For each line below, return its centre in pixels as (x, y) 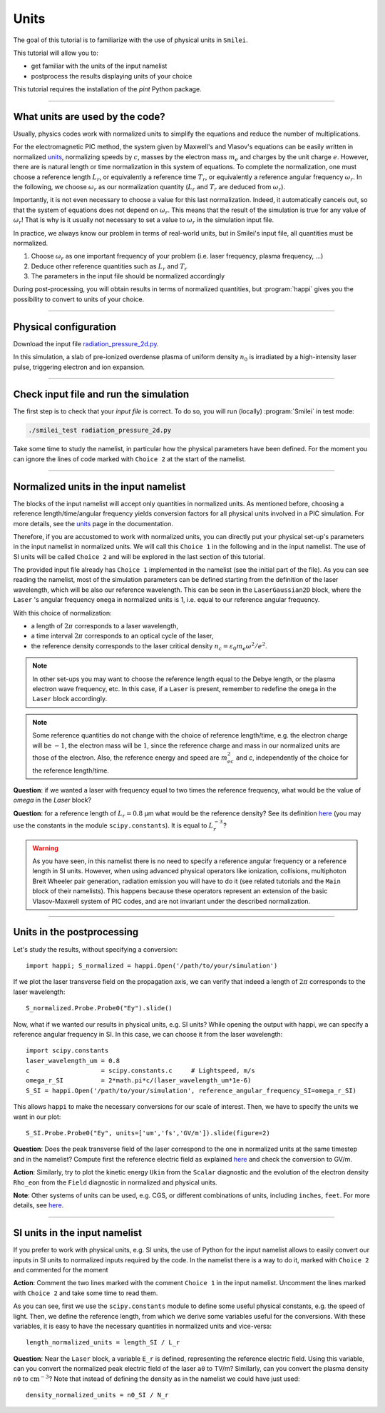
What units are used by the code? (89, 117)
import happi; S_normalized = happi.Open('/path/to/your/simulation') (152, 965)
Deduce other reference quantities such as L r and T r (109, 267)
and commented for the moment (61, 1270)
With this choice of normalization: (62, 613)
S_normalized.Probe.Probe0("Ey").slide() (99, 1008)
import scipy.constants (67, 1051)
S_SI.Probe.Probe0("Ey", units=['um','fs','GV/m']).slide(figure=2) (148, 1133)
